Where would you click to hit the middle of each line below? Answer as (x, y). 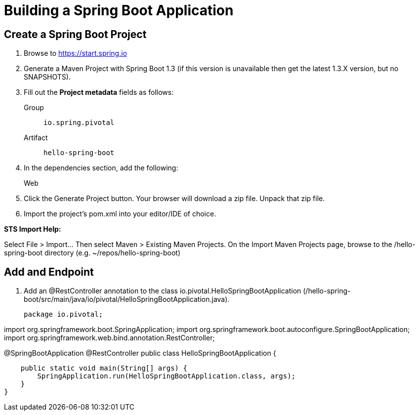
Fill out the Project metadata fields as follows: (99, 92)
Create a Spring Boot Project (75, 34)
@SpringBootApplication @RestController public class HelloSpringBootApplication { (140, 353)
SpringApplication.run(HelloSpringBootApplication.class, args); (167, 376)
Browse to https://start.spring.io (76, 53)
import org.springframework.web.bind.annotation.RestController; (109, 338)
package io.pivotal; (63, 314)
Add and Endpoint (49, 272)
